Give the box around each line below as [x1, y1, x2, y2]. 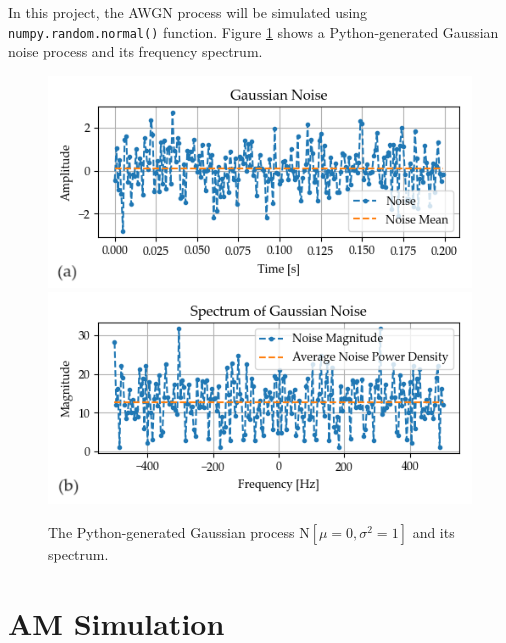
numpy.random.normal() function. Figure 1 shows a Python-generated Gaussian [8, 21, 499, 42]
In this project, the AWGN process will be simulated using [8, 2, 368, 22]
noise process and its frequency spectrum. [8, 41, 263, 62]
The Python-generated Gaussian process [48, 522, 295, 543]
